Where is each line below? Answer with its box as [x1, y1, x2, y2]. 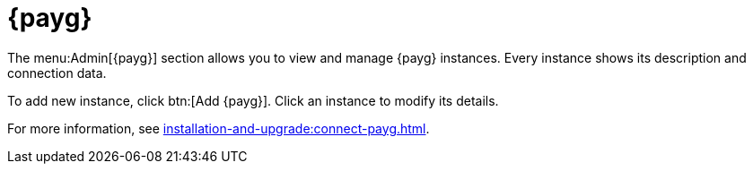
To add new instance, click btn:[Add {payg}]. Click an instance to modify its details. [7, 92, 499, 108]
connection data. [7, 64, 107, 81]
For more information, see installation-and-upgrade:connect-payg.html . [7, 120, 430, 136]
